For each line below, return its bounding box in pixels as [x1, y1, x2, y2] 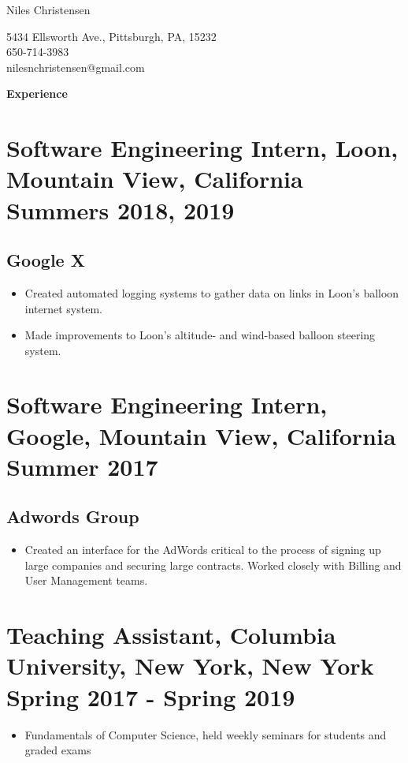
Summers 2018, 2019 [6, 193, 235, 226]
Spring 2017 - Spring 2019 [6, 680, 295, 713]
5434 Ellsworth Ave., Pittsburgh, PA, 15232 [6, 28, 217, 44]
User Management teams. [24, 572, 148, 589]
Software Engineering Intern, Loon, [6, 132, 399, 164]
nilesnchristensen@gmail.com [6, 58, 145, 75]
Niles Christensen [6, 2, 91, 17]
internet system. [24, 300, 102, 316]
